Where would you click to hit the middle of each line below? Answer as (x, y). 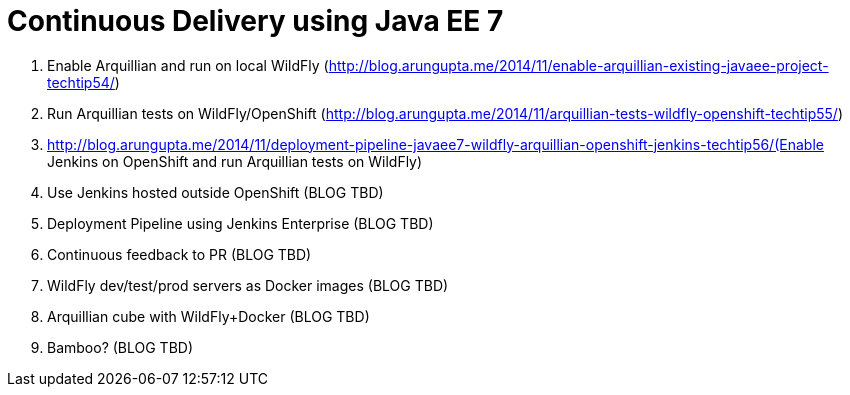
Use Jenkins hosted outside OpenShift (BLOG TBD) (215, 192)
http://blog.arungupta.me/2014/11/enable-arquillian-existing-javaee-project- (578, 65)
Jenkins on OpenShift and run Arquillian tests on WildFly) (235, 161)
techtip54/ (81, 82)
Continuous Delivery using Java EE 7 (255, 21)
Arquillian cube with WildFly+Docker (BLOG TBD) (208, 316)
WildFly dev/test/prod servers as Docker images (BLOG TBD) (248, 285)
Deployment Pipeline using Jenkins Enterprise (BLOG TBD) (240, 223)
